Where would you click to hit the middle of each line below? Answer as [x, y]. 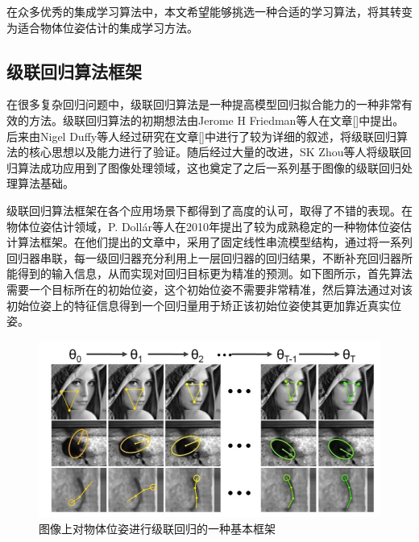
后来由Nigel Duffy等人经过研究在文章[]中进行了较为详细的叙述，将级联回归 [201, 136]
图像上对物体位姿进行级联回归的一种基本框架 [157, 529]
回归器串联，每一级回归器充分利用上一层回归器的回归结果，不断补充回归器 [204, 257]
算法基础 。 [46, 183]
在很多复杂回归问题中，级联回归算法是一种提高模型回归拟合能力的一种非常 [204, 104]
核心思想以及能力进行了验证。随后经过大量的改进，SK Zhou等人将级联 [214, 152]
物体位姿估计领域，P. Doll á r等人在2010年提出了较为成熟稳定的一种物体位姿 [203, 226]
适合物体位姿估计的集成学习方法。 [108, 27]
